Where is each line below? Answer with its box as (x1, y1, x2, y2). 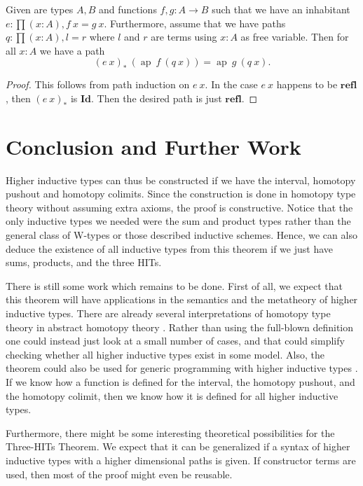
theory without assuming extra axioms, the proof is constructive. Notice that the (6, 200, 353, 214)
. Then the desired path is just (91, 90, 222, 105)
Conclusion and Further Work (6, 132, 301, 160)
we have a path (39, 43, 105, 57)
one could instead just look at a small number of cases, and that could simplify (6, 333, 345, 348)
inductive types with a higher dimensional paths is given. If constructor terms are (6, 452, 356, 467)
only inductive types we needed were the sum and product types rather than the (6, 214, 351, 228)
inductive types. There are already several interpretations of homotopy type (6, 306, 331, 321)
